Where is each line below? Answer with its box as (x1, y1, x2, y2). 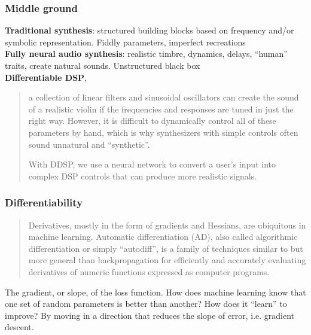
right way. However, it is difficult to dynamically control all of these (28, 114, 276, 127)
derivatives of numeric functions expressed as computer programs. (28, 265, 270, 278)
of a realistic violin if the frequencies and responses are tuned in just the (28, 102, 294, 115)
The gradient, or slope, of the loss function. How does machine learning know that (5, 285, 306, 298)
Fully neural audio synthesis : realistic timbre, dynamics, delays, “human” (5, 47, 288, 60)
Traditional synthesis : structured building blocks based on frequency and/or (5, 24, 294, 36)
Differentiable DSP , (5, 71, 87, 83)
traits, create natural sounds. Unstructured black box (5, 59, 200, 71)
